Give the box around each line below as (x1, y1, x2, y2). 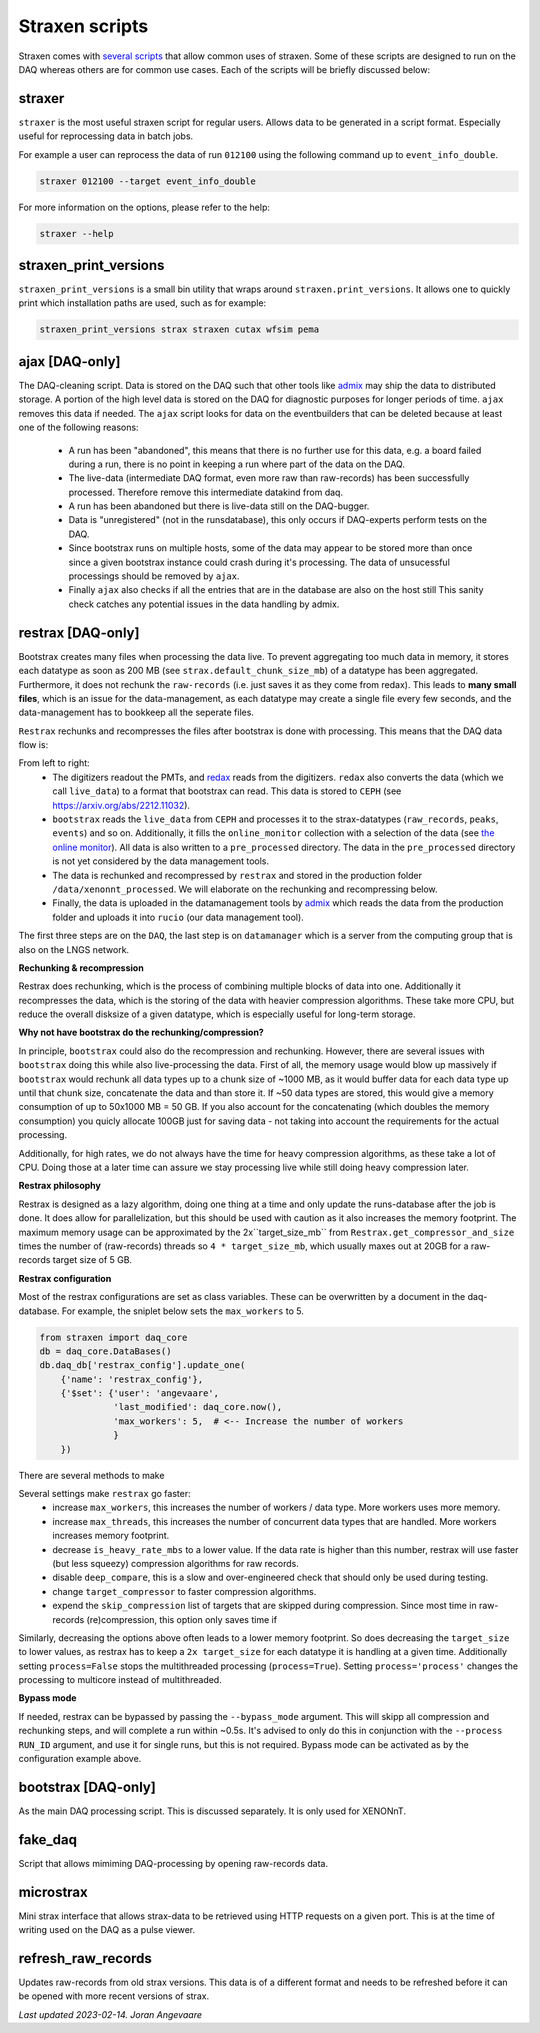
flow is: (18, 739, 49, 751)
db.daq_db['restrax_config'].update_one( (39, 1360, 246, 1371)
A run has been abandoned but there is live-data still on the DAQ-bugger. (68, 500, 370, 512)
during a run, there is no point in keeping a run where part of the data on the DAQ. (68, 458, 405, 470)
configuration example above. (18, 1753, 142, 1765)
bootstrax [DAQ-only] (18, 1778, 157, 1795)
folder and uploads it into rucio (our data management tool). (52, 911, 304, 923)
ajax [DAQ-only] (18, 353, 121, 370)
